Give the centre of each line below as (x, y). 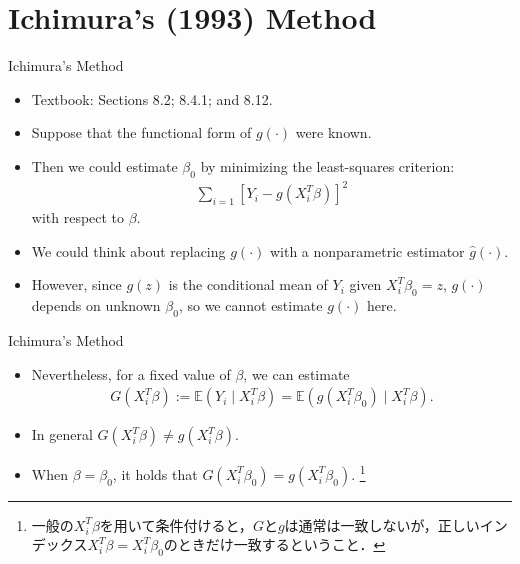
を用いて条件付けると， (176, 524)
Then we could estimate (104, 165)
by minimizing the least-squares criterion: (327, 165)
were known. (333, 132)
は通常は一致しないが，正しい (382, 524)
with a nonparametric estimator (367, 250)
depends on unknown (96, 305)
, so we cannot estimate (250, 305)
